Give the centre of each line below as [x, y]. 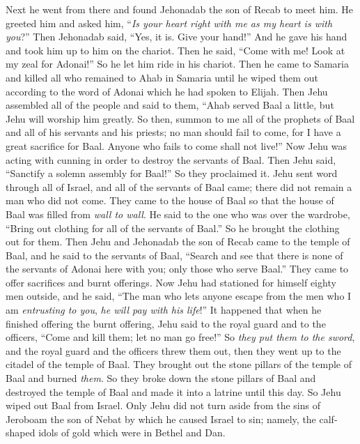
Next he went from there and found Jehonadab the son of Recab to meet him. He [180, 9]
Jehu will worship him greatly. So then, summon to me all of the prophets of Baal [180, 118]
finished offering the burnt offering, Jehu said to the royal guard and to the [166, 323]
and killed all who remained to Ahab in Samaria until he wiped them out [162, 77]
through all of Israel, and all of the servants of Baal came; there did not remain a [179, 186]
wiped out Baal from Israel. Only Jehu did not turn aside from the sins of [163, 405]
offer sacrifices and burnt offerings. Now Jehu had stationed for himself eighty [171, 282]
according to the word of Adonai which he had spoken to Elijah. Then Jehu [167, 91]
